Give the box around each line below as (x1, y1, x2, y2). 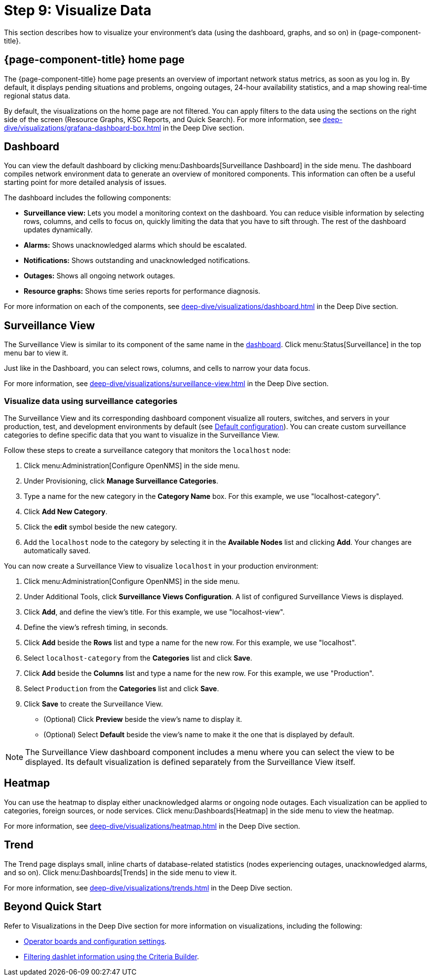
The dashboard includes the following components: (4, 193, 171, 202)
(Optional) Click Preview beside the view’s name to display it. (43, 715, 242, 724)
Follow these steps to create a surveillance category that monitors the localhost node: (4, 446, 291, 455)
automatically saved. (24, 546, 91, 555)
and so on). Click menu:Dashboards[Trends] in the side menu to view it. (4, 868, 237, 877)
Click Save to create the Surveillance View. (24, 700, 163, 709)
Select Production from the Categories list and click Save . (24, 684, 219, 693)
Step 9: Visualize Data (4, 2, 152, 19)
